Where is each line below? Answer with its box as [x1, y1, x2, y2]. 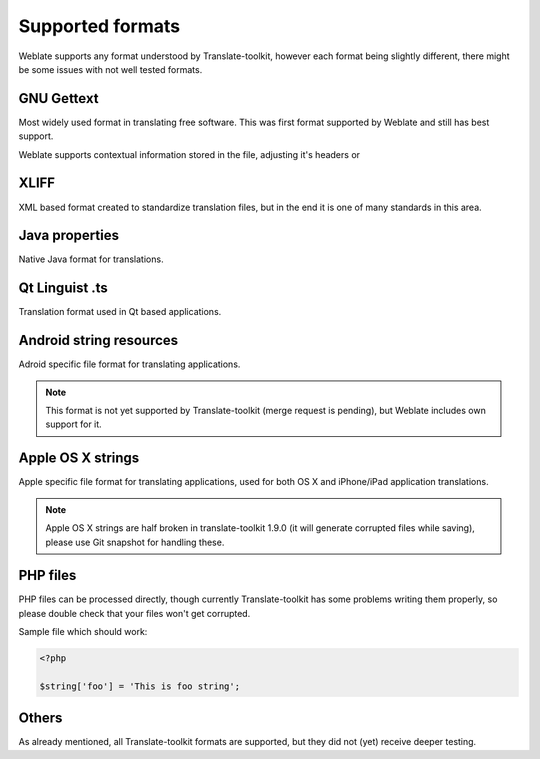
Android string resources [18, 332, 179, 349]
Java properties [18, 227, 120, 244]
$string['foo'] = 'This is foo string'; [39, 680, 240, 692]
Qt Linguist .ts [18, 280, 109, 297]
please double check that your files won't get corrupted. [18, 607, 251, 619]
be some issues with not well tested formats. [18, 63, 203, 75]
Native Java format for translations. [18, 253, 164, 265]
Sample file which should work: [18, 626, 148, 638]
